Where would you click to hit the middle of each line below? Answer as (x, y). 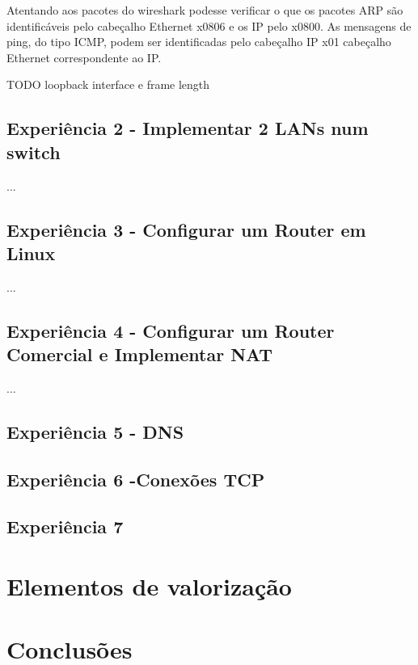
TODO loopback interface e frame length (108, 84)
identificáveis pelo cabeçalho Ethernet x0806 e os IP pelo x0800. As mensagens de (209, 25)
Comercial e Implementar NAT (140, 354)
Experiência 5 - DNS (95, 431)
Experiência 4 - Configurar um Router (171, 330)
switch (34, 152)
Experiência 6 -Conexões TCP (136, 479)
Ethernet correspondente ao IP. (84, 57)
